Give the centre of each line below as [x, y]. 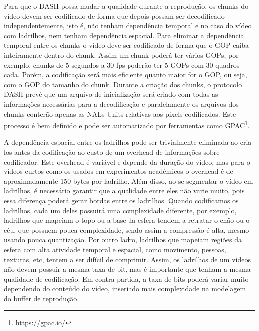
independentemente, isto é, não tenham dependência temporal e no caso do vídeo [128, 26]
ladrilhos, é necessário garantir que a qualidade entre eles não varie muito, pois [124, 191]
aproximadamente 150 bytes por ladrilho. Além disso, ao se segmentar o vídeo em [129, 181]
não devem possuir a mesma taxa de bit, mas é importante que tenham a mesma [127, 269]
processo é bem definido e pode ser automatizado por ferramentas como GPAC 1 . [127, 124]
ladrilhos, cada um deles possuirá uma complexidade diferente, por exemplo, [120, 210]
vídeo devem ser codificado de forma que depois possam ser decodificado [114, 16]
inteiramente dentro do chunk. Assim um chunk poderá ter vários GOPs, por [121, 55]
